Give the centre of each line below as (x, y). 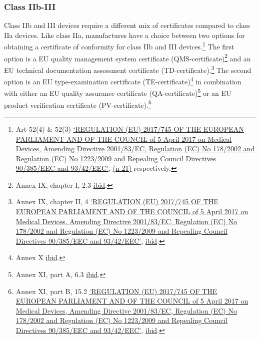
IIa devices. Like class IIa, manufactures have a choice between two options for (124, 35)
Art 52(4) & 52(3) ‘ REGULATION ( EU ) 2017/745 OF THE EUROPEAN (130, 129)
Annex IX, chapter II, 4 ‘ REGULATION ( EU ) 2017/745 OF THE (117, 201)
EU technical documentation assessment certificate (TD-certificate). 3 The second (128, 69)
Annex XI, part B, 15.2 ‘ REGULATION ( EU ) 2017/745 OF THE (116, 291)
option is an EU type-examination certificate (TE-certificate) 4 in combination (123, 81)
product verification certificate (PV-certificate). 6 (78, 104)
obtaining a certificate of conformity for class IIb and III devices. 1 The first (119, 46)
